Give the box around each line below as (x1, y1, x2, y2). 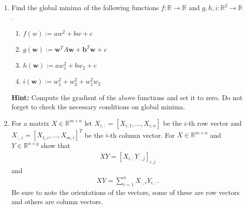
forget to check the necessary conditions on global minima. (11, 102, 185, 112)
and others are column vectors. (11, 196, 103, 207)
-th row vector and (186, 118, 242, 128)
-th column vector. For (108, 130, 175, 140)
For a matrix (11, 118, 49, 128)
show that (41, 140, 70, 150)
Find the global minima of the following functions (11, 2, 159, 12)
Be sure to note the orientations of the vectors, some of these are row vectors (11, 187, 240, 197)
